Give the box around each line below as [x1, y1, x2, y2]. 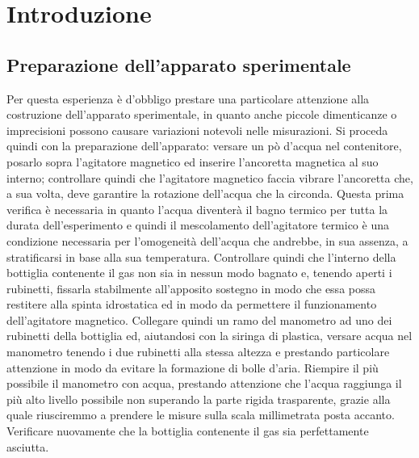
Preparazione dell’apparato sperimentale [6, 52, 351, 77]
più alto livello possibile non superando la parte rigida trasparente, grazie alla [6, 390, 391, 407]
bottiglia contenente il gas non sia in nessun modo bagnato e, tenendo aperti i [6, 264, 392, 281]
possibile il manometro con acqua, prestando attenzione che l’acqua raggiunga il [6, 375, 402, 392]
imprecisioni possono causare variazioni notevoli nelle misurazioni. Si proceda [6, 121, 388, 138]
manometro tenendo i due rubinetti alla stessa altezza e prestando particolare [6, 343, 390, 360]
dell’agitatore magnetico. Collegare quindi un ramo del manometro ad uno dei [6, 311, 392, 328]
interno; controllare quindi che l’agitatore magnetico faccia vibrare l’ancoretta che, [6, 169, 413, 186]
